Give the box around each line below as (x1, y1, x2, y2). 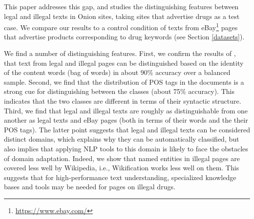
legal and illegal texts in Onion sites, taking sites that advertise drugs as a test (4, 11, 240, 21)
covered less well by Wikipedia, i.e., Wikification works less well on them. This (4, 163, 239, 173)
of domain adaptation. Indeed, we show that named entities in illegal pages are (4, 153, 240, 163)
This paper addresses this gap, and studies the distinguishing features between (4, 1, 239, 11)
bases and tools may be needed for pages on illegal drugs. (4, 182, 175, 192)
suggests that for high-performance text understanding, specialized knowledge (4, 172, 236, 182)
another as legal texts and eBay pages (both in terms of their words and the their (4, 115, 248, 125)
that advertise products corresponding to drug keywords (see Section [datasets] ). (4, 32, 245, 42)
